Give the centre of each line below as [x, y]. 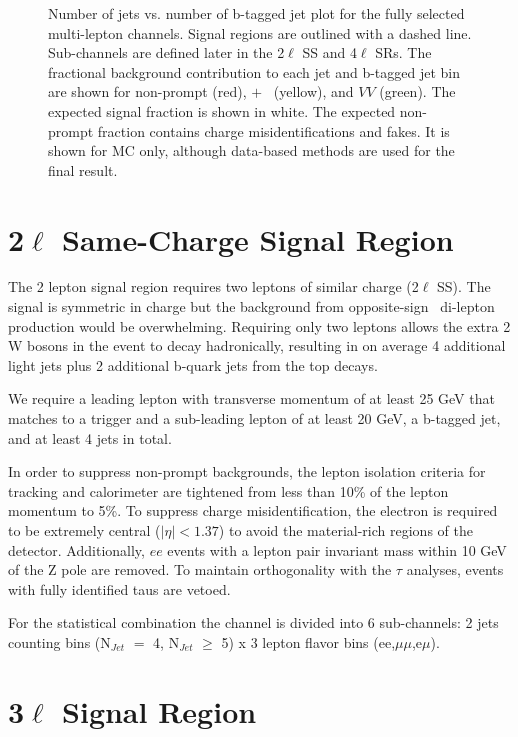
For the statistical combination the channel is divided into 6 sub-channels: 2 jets [253, 622]
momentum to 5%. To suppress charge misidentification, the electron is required [253, 510]
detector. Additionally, [76, 549]
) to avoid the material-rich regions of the [345, 530]
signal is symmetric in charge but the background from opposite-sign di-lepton [251, 306]
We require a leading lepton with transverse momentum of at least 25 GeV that [251, 398]
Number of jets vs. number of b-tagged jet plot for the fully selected [256, 13]
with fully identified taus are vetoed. [119, 588]
